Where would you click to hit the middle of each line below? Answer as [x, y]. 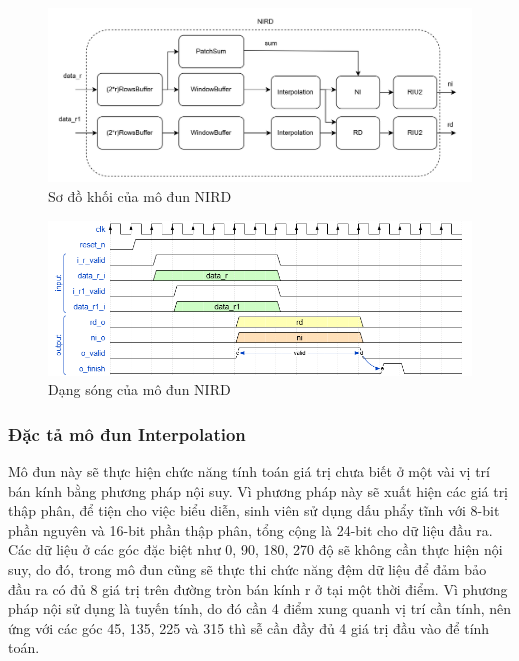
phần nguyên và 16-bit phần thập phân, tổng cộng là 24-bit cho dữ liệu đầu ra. [250, 529]
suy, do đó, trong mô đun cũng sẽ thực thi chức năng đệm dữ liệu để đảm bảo [247, 568]
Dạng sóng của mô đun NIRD [139, 389]
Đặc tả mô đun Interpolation [127, 433]
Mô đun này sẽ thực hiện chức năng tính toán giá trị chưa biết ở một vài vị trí [249, 471]
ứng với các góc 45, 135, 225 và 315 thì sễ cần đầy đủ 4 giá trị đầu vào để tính [249, 627]
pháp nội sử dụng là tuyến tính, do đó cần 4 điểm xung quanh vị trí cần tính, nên [260, 608]
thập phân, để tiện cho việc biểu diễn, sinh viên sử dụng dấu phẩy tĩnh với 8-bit [254, 510]
